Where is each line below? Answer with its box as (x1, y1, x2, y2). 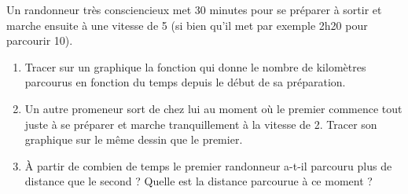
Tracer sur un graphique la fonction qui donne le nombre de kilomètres (24, 58, 366, 75)
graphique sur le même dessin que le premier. (24, 131, 243, 148)
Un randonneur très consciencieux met (6, 2, 192, 17)
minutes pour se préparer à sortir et (209, 2, 382, 17)
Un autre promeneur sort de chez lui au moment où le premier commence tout (24, 100, 402, 116)
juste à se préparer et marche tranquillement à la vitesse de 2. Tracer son (24, 115, 377, 132)
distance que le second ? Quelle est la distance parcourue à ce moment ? (24, 173, 373, 189)
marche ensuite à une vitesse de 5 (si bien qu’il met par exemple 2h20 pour (6, 16, 368, 33)
